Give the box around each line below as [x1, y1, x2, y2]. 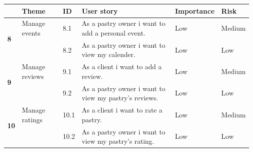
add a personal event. [81, 27, 145, 38]
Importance [175, 5, 215, 16]
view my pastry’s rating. [81, 136, 154, 146]
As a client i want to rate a [81, 105, 163, 115]
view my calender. [81, 49, 136, 59]
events [22, 27, 40, 38]
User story [81, 5, 118, 16]
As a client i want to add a [81, 61, 162, 72]
